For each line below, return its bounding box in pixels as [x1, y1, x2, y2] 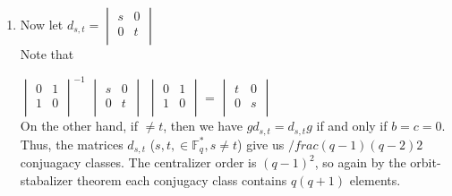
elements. [349, 170, 401, 189]
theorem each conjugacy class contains [76, 170, 287, 189]
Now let [20, 15, 64, 33]
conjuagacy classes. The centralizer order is [20, 153, 257, 171]
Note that [20, 45, 74, 63]
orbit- [410, 153, 441, 171]
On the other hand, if [20, 116, 138, 135]
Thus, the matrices [20, 134, 124, 153]
